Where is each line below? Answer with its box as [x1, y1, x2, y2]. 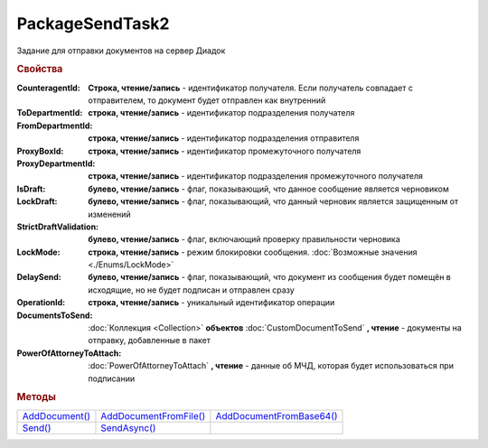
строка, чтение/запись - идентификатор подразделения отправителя [88, 133, 360, 144]
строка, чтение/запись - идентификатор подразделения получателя [88, 107, 355, 118]
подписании [88, 373, 136, 384]
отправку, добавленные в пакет [88, 335, 211, 346]
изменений [88, 209, 131, 219]
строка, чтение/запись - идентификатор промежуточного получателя [88, 145, 361, 156]
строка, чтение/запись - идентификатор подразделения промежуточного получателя [88, 171, 424, 182]
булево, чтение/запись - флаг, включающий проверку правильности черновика [88, 234, 401, 245]
